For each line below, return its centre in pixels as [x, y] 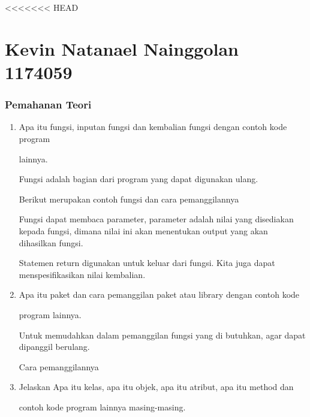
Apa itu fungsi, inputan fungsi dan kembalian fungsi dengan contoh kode [153, 127]
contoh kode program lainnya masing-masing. [102, 407]
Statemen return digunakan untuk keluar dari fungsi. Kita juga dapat [147, 263]
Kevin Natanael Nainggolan [122, 48]
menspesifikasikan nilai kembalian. [82, 274]
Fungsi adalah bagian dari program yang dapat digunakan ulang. [139, 179]
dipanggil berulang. [54, 347]
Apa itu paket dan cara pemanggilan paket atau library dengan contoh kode [159, 294]
